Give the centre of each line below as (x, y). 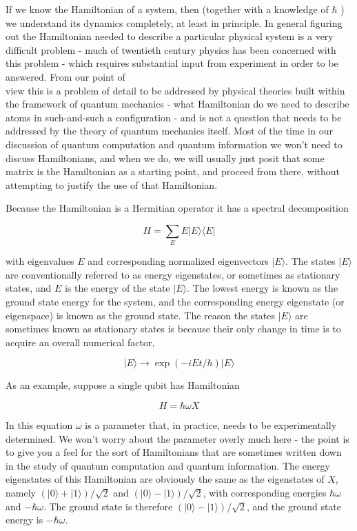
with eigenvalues (40, 261)
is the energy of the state (117, 288)
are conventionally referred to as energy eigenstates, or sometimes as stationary (173, 274)
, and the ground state (294, 506)
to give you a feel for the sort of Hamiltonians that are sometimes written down (174, 452)
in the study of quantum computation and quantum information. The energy (168, 465)
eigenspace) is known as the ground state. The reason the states (141, 315)
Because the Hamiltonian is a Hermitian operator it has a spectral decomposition (177, 208)
